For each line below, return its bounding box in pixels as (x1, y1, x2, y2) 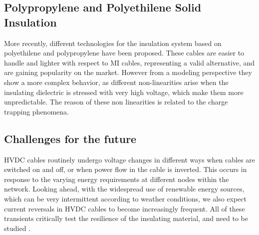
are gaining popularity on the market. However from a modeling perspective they (4, 67, 252, 77)
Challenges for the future (4, 130, 137, 146)
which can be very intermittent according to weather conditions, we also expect (4, 193, 247, 203)
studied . (4, 222, 30, 233)
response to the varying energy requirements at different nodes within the (4, 173, 229, 184)
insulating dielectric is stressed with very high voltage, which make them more (4, 86, 244, 97)
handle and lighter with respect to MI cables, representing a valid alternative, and (4, 57, 255, 67)
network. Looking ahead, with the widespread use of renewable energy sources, (4, 183, 245, 194)
